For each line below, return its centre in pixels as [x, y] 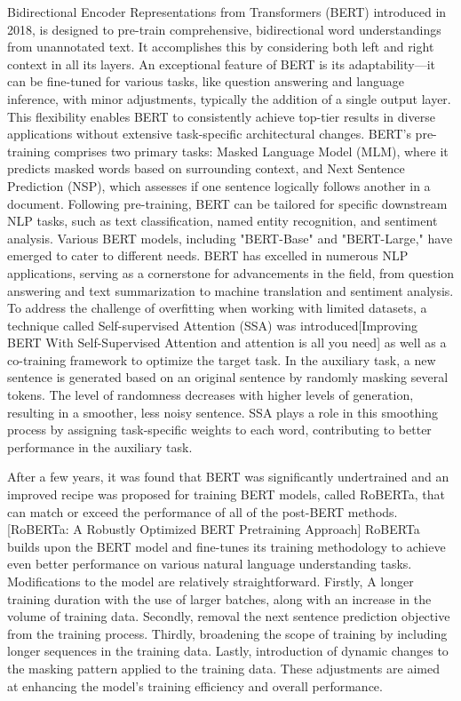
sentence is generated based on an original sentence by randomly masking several [228, 377]
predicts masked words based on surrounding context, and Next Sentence [206, 168]
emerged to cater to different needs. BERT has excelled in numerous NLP [208, 255]
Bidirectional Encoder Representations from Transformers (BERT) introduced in [227, 12]
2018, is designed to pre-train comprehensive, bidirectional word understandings [224, 29]
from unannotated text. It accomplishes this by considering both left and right [221, 47]
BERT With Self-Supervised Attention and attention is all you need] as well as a [227, 343]
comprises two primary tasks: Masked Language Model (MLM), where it [251, 151]
